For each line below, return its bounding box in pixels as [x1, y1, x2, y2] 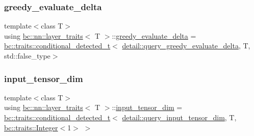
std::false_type [4, 50, 50, 61]
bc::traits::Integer [4, 122, 58, 132]
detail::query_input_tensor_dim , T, [122, 112, 237, 122]
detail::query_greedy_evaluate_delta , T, [122, 40, 250, 51]
